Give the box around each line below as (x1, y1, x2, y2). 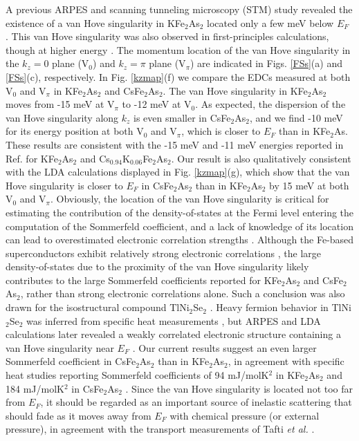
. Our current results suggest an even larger (132, 340, 317, 355)
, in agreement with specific (228, 354, 344, 368)
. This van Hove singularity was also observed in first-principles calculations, (6, 29, 329, 44)
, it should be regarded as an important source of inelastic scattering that (40, 395, 352, 409)
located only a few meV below (207, 15, 334, 30)
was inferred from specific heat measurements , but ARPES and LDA (26, 313, 321, 328)
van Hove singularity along (6, 110, 119, 124)
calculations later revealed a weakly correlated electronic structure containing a (6, 327, 341, 341)
